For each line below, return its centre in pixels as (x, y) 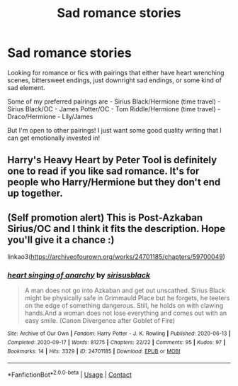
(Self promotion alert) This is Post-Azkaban (105, 217)
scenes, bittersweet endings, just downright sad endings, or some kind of (114, 80)
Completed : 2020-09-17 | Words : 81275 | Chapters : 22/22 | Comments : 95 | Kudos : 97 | (117, 343)
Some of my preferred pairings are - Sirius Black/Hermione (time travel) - (114, 101)
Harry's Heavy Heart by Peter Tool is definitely (112, 160)
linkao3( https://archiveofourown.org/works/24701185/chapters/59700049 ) (116, 257)
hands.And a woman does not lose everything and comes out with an (126, 313)
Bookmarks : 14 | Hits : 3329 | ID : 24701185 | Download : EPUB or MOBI (94, 351)
